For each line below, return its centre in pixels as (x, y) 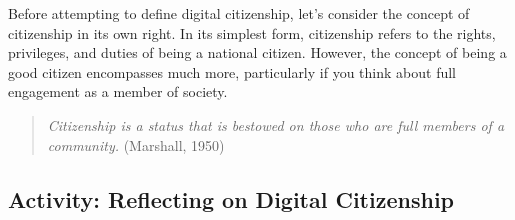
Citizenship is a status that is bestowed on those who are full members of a (276, 124)
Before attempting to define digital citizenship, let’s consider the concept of (239, 13)
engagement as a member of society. (118, 91)
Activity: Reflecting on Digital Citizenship (231, 198)
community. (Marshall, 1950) (136, 144)
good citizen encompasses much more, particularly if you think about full (232, 71)
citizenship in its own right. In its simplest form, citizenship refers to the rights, (252, 32)
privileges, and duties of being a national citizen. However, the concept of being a (257, 52)
